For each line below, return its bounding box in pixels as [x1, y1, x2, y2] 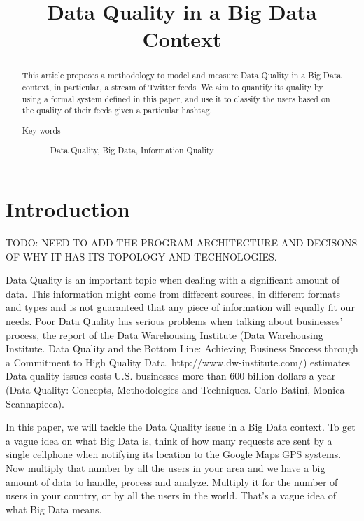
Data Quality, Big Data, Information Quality [50, 144, 214, 156]
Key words [22, 124, 61, 136]
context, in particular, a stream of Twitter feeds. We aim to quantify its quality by [22, 81, 323, 93]
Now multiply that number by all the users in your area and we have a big [6, 460, 325, 475]
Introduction [6, 195, 130, 223]
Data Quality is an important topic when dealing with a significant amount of [6, 272, 340, 287]
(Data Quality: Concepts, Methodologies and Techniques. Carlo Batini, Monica [6, 382, 345, 396]
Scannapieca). [6, 396, 65, 410]
